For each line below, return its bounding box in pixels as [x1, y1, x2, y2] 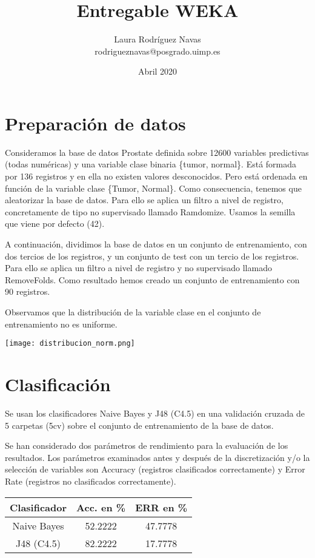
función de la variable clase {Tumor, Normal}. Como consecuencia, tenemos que [5, 181, 302, 194]
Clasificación [5, 372, 111, 396]
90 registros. [5, 285, 50, 298]
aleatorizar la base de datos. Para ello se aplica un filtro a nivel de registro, [5, 193, 283, 206]
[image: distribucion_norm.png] [5, 339, 135, 348]
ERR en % [135, 500, 188, 514]
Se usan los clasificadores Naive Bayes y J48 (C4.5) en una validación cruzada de [5, 406, 305, 419]
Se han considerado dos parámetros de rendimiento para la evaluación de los [5, 439, 288, 452]
